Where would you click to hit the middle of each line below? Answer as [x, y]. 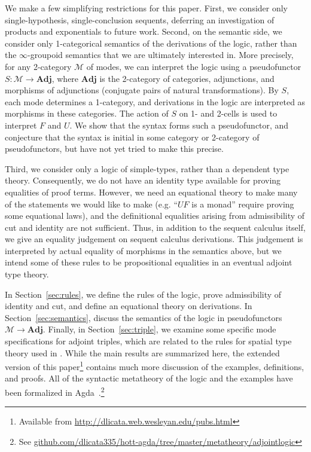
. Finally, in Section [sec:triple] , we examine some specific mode [159, 329]
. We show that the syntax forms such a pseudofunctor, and [179, 125]
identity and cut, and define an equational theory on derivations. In [129, 306]
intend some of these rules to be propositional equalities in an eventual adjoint [149, 262]
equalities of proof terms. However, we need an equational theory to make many [151, 192]
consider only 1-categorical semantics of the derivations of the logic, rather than [151, 43]
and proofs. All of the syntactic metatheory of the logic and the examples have [149, 378]
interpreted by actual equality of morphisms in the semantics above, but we [143, 250]
